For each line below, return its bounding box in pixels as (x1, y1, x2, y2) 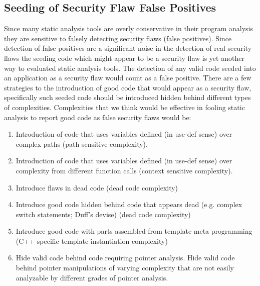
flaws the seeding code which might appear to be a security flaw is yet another (4, 52, 244, 63)
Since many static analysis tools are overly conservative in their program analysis (4, 23, 253, 34)
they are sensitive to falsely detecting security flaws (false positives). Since (4, 33, 232, 43)
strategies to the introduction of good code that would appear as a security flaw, (4, 82, 251, 92)
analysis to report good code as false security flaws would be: (4, 112, 191, 122)
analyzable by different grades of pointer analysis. (16, 272, 168, 282)
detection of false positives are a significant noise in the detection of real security (4, 43, 252, 53)
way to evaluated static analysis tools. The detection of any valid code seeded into (4, 62, 256, 73)
